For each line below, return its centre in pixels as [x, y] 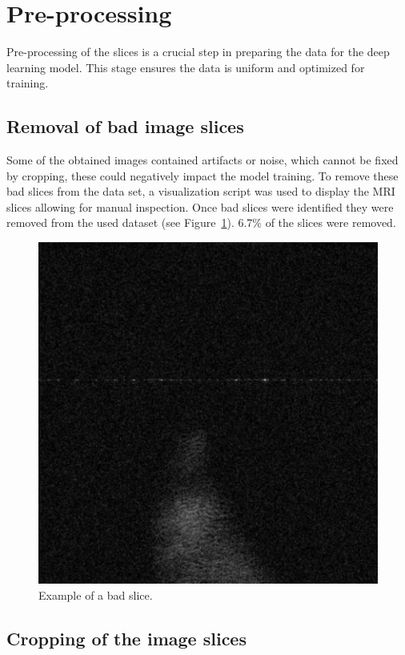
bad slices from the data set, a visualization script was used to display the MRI [201, 191]
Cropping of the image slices [126, 638]
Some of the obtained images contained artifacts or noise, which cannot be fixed [202, 160]
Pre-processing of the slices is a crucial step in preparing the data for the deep [198, 52]
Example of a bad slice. [96, 594]
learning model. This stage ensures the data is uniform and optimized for [186, 67]
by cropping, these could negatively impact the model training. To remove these [202, 175]
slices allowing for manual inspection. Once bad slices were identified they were [200, 206]
